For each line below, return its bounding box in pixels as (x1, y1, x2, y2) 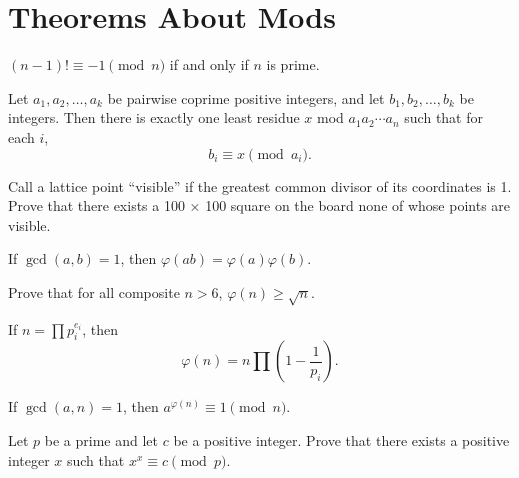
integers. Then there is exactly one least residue (8, 107, 300, 128)
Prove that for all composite (8, 281, 180, 302)
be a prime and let (44, 430, 158, 451)
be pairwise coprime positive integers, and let (107, 87, 385, 108)
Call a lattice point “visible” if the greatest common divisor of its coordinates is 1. (8, 175, 512, 196)
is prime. (266, 54, 320, 75)
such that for (404, 107, 483, 128)
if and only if (169, 54, 249, 75)
